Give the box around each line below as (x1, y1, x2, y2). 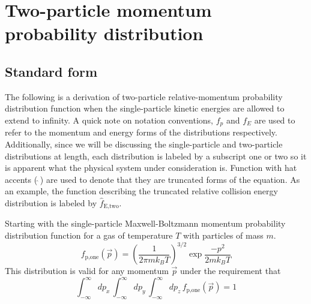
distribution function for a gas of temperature (5, 229, 173, 242)
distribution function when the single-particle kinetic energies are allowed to (5, 102, 285, 115)
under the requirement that (180, 264, 281, 277)
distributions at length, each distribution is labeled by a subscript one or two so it (5, 149, 307, 162)
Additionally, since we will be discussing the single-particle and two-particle (5, 138, 283, 150)
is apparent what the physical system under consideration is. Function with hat (5, 161, 297, 174)
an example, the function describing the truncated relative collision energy (5, 185, 278, 197)
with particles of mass (183, 229, 264, 242)
